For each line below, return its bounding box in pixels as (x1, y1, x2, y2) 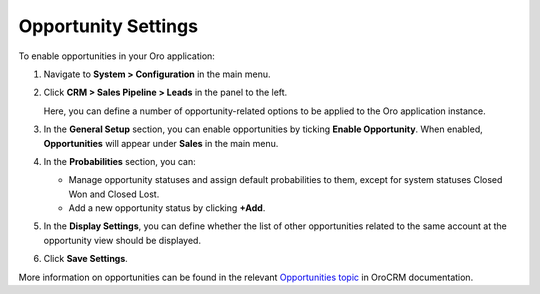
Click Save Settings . (43, 253, 129, 265)
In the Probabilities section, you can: (43, 155, 196, 167)
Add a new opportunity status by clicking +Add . (68, 202, 266, 214)
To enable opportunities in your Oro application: (18, 50, 215, 62)
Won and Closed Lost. (68, 188, 160, 200)
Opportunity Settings (18, 15, 199, 37)
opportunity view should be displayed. (43, 234, 202, 246)
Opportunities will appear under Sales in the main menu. (43, 137, 279, 149)
